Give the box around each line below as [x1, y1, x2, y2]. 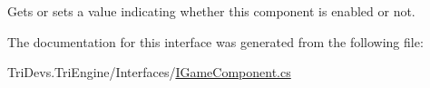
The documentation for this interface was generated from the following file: [7, 32, 424, 51]
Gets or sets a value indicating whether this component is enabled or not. [7, 2, 415, 20]
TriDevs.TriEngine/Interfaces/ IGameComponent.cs [7, 63, 291, 82]
